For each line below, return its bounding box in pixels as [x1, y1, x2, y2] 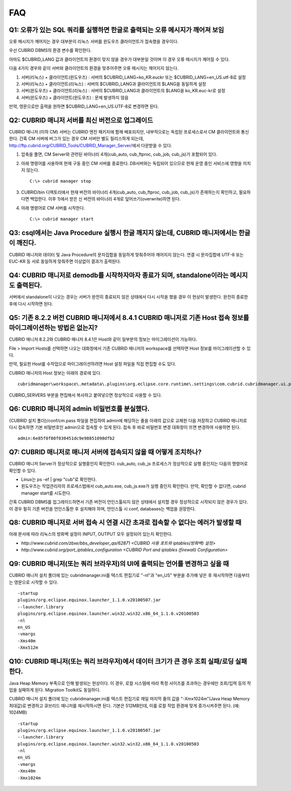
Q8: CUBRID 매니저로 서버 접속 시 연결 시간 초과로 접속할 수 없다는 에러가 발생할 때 [9, 518, 242, 527]
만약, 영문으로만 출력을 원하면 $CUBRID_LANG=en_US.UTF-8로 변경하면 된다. [9, 103, 159, 109]
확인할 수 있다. [9, 467, 36, 473]
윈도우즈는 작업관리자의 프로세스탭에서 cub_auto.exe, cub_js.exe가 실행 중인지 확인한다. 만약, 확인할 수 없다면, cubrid [21, 483, 246, 489]
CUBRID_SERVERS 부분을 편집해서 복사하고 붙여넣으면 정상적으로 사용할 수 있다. [9, 392, 162, 398]
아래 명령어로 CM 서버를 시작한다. [21, 205, 85, 211]
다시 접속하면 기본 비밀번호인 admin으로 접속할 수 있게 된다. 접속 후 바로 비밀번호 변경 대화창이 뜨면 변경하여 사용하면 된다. [9, 424, 241, 430]
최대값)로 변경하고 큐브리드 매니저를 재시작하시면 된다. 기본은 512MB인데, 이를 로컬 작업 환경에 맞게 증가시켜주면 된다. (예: [9, 703, 240, 709]
